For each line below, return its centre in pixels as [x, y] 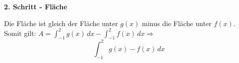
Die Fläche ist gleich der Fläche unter [61, 23]
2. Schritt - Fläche [36, 6]
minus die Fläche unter [177, 23]
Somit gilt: [20, 33]
